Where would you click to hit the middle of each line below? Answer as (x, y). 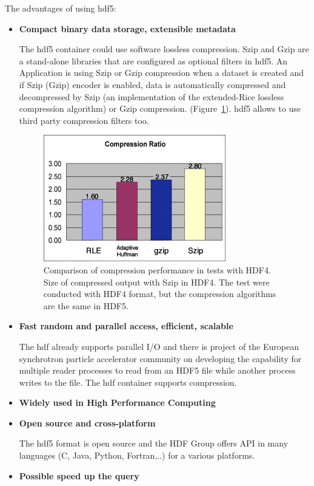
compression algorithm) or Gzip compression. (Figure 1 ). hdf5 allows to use (160, 108)
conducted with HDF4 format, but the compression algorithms (160, 294)
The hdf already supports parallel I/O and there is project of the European (159, 346)
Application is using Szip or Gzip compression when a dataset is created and (162, 73)
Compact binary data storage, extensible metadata (127, 28)
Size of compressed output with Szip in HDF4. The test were (156, 282)
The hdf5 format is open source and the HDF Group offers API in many (154, 443)
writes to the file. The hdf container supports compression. (128, 382)
